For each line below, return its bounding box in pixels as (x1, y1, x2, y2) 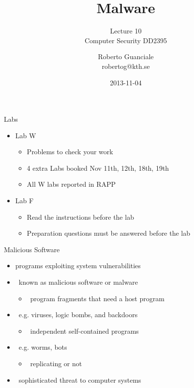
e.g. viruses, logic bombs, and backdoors (18, 309, 138, 320)
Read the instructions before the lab (27, 211, 134, 222)
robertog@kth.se (102, 61, 150, 71)
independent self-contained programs (30, 325, 139, 336)
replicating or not (30, 358, 82, 368)
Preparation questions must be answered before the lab (27, 228, 191, 238)
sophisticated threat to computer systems (18, 374, 141, 385)
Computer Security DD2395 (84, 35, 167, 45)
